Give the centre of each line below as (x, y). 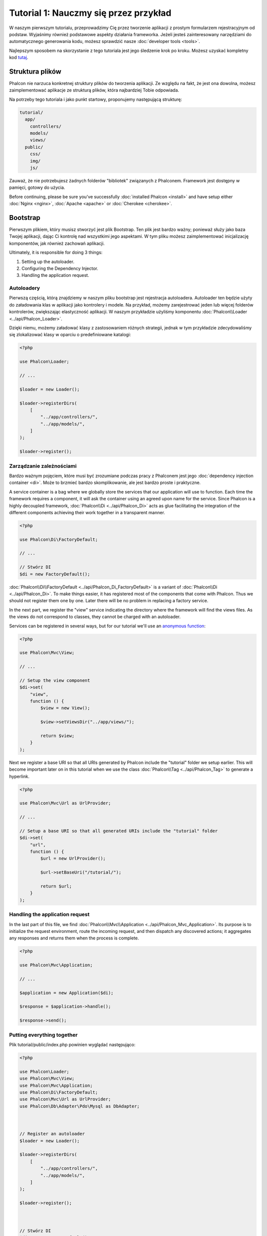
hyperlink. (19, 776)
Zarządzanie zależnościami (43, 466)
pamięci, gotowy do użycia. (37, 187)
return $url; (56, 886)
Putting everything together (43, 1035)
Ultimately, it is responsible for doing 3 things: (56, 253)
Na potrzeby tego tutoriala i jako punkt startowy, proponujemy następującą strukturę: (96, 99)
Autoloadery (25, 288)
